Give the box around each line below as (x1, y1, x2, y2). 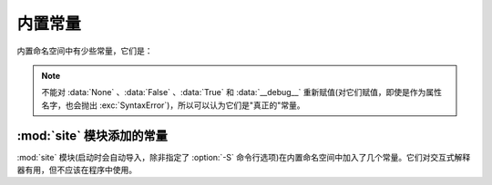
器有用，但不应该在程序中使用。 (16, 164, 137, 176)
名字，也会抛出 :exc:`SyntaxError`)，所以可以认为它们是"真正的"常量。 (41, 100, 305, 111)
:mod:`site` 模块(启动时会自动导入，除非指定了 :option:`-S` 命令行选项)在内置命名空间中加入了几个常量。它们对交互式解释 (16, 151, 471, 162)
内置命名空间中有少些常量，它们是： (16, 45, 153, 56)
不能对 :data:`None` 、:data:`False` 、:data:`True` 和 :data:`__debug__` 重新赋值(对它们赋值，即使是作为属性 (41, 87, 442, 98)
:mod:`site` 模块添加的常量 (16, 128, 169, 143)
